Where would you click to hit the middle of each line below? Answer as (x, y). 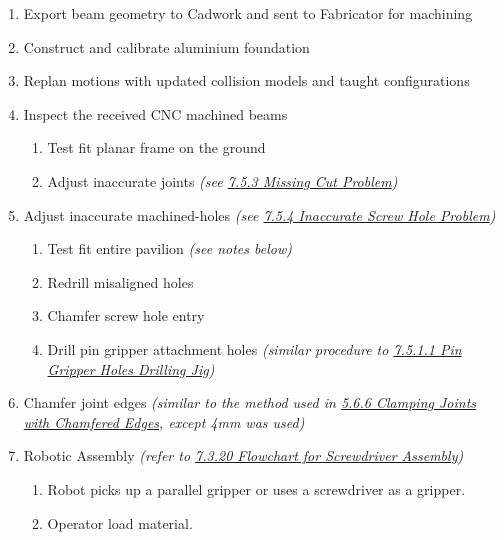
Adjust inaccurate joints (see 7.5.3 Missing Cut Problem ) (222, 180)
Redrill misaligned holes (120, 281)
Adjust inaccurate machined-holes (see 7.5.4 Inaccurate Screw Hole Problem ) (259, 214)
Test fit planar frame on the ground (156, 147)
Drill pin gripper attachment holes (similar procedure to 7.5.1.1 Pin (254, 348)
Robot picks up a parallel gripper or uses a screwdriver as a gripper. (256, 488)
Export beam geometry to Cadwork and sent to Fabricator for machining (248, 13)
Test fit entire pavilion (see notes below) (169, 248)
